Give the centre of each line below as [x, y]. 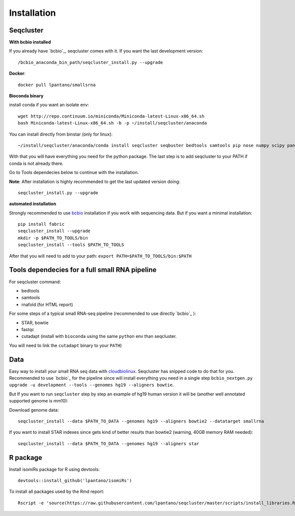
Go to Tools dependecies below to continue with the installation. [74, 173]
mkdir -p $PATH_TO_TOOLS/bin [53, 238]
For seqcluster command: [35, 282]
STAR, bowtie [35, 323]
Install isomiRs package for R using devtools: [55, 469]
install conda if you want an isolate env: [49, 105]
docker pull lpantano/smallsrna [57, 85]
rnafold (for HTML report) [47, 304]
